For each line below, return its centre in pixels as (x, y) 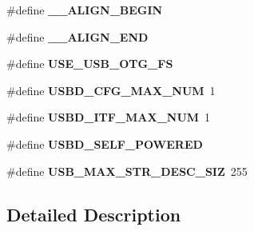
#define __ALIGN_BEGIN (85, 10)
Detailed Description (94, 214)
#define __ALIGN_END (77, 36)
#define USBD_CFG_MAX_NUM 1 (111, 90)
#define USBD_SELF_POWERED (105, 143)
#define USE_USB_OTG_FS (90, 64)
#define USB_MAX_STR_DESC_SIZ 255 (127, 171)
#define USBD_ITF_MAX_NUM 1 (109, 117)
